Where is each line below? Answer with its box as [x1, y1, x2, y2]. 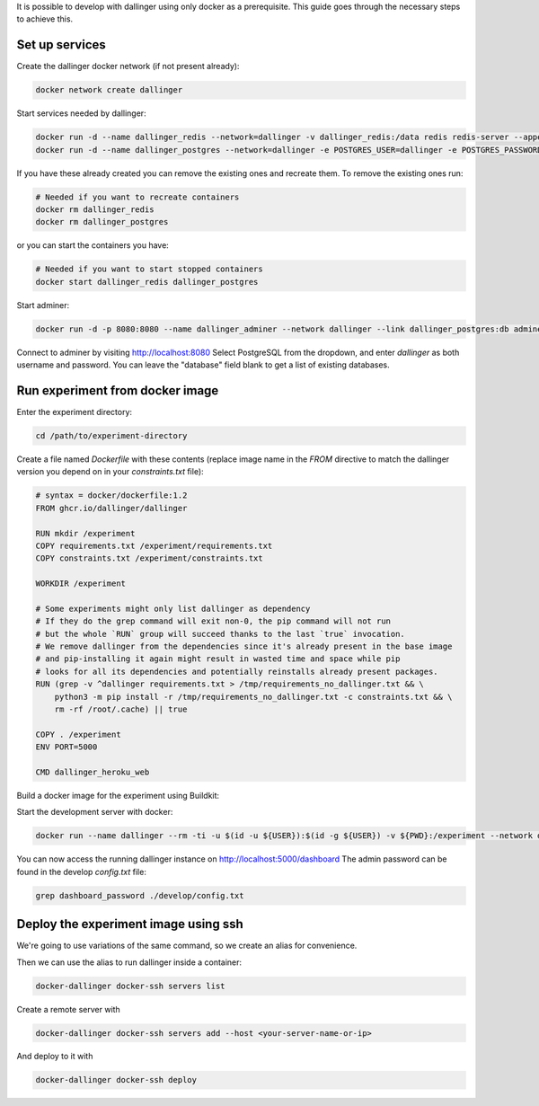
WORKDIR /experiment [35, 579, 126, 588]
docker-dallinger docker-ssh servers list [35, 980, 225, 991]
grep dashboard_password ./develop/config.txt [35, 890, 244, 900]
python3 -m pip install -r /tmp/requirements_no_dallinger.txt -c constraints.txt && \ [54, 692, 453, 702]
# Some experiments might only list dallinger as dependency [35, 603, 311, 614]
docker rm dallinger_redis [35, 205, 155, 215]
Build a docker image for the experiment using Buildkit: [16, 790, 220, 801]
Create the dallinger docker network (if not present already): [16, 61, 240, 72]
